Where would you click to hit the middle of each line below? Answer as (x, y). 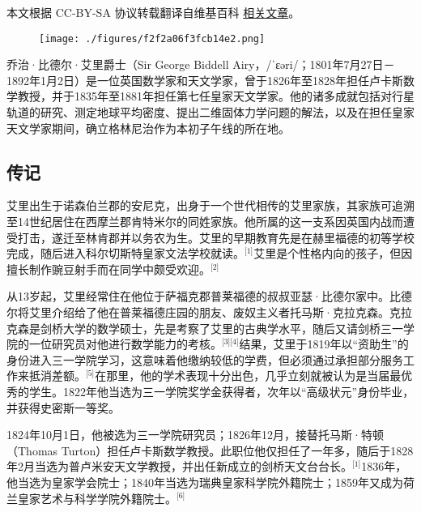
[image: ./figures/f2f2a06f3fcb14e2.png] (152, 38)
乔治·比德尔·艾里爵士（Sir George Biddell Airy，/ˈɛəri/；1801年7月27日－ (201, 64)
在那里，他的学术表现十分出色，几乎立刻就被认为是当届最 (248, 375)
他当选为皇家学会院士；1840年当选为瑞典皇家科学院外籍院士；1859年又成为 (205, 482)
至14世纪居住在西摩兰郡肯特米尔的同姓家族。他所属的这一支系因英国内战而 (205, 222)
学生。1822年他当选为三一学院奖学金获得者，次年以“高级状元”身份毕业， (221, 391)
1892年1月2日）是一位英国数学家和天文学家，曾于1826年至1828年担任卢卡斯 (205, 80)
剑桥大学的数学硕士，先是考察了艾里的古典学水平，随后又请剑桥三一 (221, 328)
